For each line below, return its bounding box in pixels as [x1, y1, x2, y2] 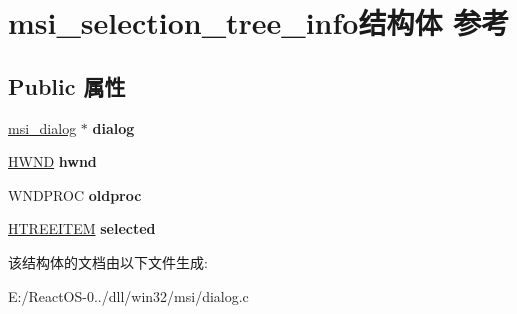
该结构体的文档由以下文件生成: [8, 251, 208, 272]
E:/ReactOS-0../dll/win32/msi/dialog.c [8, 285, 249, 306]
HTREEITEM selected [8, 218, 156, 239]
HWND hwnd [8, 151, 97, 172]
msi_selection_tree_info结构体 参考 [8, 2, 510, 43]
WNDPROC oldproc [8, 184, 142, 205]
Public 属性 [8, 70, 126, 101]
